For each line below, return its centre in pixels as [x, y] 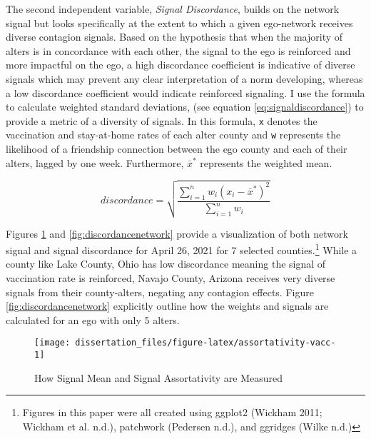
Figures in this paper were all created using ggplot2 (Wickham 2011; [172, 412]
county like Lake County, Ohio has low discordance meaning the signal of [166, 264]
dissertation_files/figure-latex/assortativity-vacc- [205, 343]
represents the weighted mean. [266, 162]
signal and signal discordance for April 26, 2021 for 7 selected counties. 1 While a [182, 249]
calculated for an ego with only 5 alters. [93, 319]
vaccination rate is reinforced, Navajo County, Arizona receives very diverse [171, 278]
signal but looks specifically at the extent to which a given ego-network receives [179, 22]
